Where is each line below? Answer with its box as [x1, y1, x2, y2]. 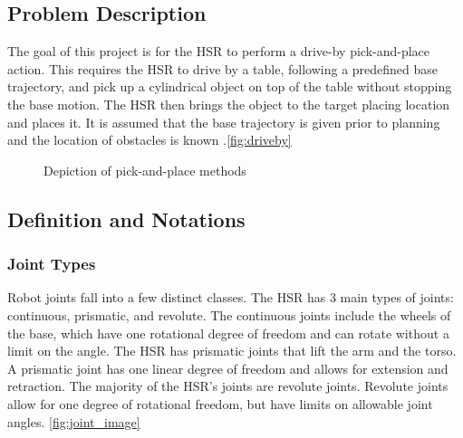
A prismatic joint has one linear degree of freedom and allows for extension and [7, 358, 449, 377]
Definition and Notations [7, 205, 246, 233]
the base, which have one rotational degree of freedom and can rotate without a [7, 323, 449, 342]
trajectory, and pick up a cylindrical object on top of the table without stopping [7, 77, 452, 96]
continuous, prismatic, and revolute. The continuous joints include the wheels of [7, 305, 451, 324]
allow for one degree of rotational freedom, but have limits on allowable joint [7, 394, 433, 413]
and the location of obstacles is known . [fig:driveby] [7, 130, 292, 149]
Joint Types [7, 252, 96, 275]
